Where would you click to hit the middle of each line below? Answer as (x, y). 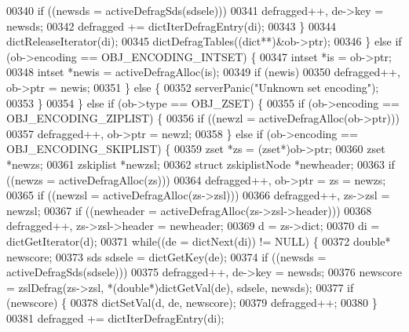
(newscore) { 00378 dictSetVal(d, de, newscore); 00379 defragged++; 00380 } (192, 303)
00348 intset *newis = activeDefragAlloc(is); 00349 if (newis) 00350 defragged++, (203, 72)
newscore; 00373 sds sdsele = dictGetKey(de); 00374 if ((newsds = (166, 256)
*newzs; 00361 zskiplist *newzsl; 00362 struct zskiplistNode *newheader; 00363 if (201, 164)
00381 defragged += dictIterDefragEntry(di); (115, 317)
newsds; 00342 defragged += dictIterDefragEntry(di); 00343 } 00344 (171, 26)
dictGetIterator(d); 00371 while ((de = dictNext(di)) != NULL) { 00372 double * (199, 241)
